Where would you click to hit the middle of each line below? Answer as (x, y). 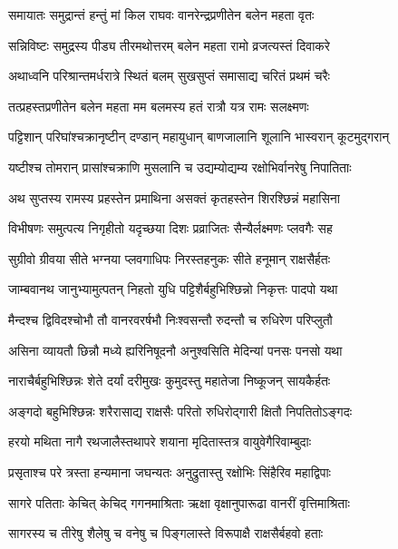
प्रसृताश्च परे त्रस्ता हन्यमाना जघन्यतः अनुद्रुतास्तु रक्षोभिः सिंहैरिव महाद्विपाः (170, 471)
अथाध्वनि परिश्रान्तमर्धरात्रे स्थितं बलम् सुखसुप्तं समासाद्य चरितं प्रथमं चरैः (169, 76)
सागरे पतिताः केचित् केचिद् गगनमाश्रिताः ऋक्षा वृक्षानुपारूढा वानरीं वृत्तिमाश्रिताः (179, 502)
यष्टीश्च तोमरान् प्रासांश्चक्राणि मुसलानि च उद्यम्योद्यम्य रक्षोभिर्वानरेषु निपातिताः (180, 167)
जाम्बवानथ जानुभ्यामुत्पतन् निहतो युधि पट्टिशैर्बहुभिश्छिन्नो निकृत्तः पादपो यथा (173, 289)
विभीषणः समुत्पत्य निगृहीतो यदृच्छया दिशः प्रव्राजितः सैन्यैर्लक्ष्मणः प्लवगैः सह (170, 228)
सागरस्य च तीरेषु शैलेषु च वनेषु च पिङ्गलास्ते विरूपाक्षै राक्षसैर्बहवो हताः (166, 533)
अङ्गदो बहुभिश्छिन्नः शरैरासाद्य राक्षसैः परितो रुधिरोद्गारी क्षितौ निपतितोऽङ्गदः (180, 411)
